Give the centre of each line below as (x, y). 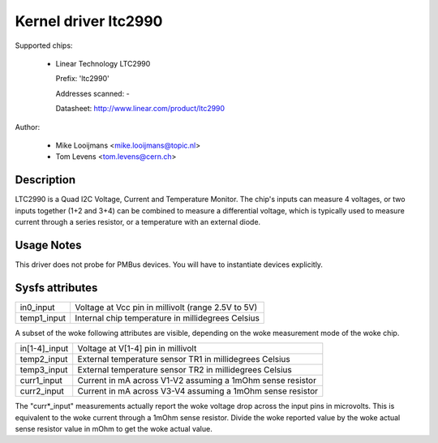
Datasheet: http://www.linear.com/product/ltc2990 (140, 109)
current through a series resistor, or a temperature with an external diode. (138, 221)
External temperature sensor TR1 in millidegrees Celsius (184, 359)
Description (45, 180)
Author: (28, 127)
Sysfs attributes (56, 288)
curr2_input (42, 391)
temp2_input (44, 359)
